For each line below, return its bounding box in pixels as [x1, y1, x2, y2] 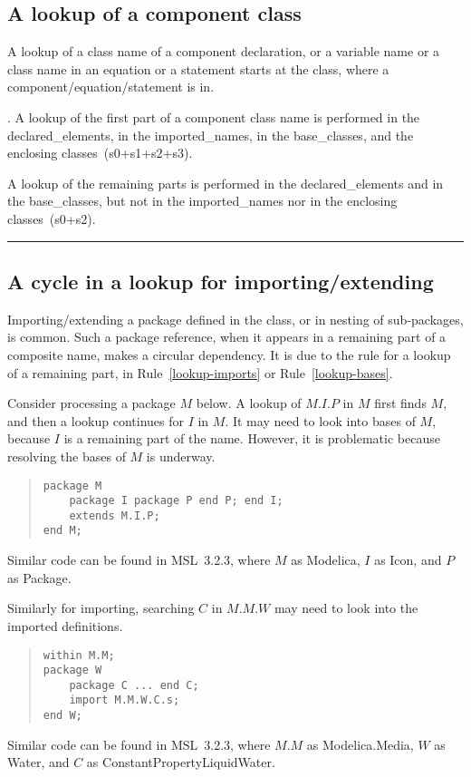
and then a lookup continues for [7, 411, 184, 430]
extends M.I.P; [69, 509, 160, 522]
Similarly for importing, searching [7, 598, 195, 617]
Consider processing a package [7, 393, 176, 413]
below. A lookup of [196, 393, 302, 413]
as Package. [7, 568, 72, 587]
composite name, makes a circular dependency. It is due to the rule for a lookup [7, 345, 451, 364]
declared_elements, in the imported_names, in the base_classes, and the [7, 125, 414, 144]
